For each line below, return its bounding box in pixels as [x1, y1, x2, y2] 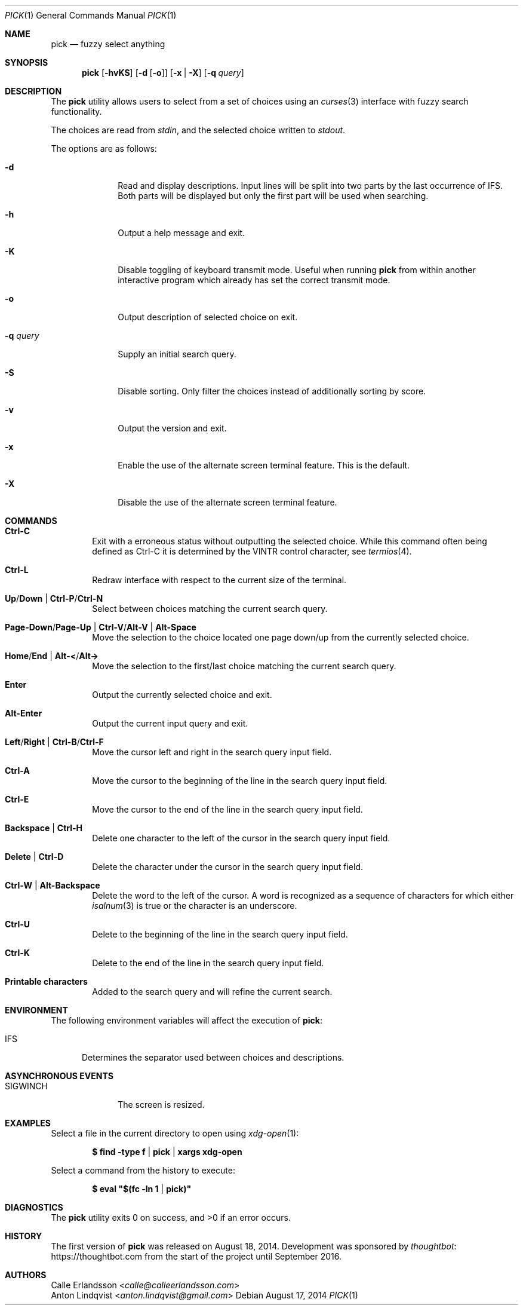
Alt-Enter [5, 708, 42, 718]
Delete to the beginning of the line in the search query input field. [92, 929, 348, 939]
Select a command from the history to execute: [51, 1165, 235, 1175]
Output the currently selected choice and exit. [92, 690, 272, 700]
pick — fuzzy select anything [51, 39, 165, 49]
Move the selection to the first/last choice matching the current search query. [92, 661, 396, 671]
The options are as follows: [51, 143, 157, 154]
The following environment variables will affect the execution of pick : [51, 1015, 322, 1025]
